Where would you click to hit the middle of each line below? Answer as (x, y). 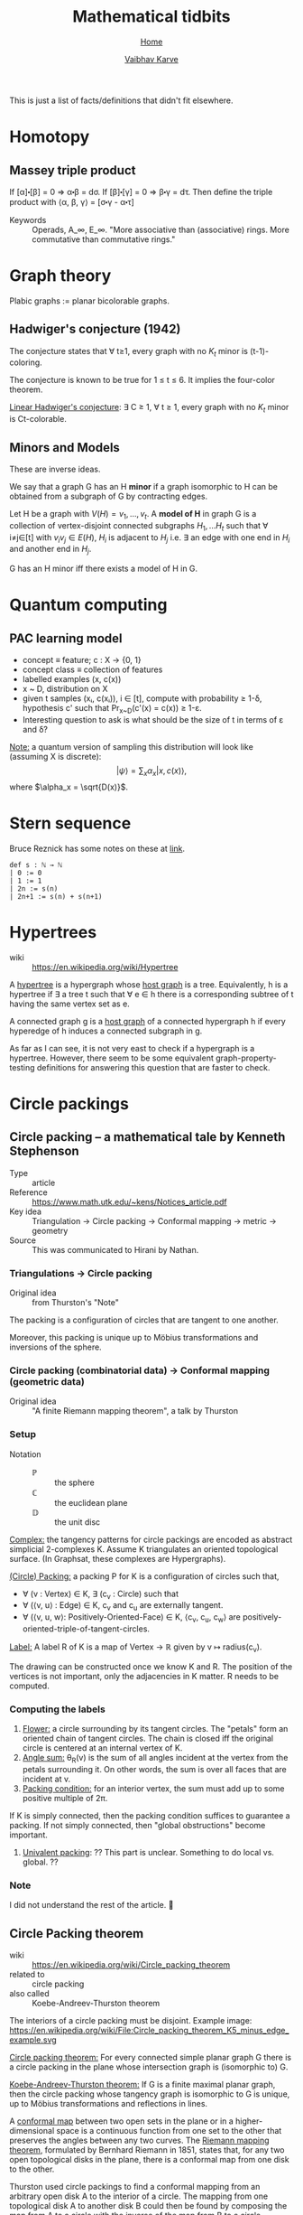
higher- (249, 2121)
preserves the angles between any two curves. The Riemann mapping (139, 2140)
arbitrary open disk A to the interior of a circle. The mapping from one (139, 2196)
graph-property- (246, 1058)
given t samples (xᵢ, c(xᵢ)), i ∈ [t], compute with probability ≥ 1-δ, (142, 698)
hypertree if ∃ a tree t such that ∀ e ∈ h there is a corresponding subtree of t (151, 994)
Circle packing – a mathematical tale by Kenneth (147, 1137)
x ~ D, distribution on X (65, 689)
